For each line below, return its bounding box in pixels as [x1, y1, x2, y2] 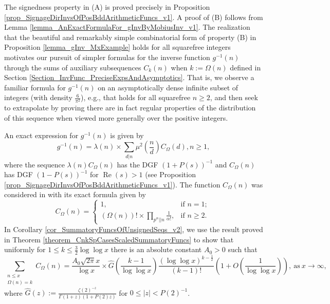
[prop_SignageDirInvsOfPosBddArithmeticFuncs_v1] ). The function [4, 179, 221, 189]
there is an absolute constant [111, 244, 202, 255]
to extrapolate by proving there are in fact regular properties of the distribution [4, 102, 256, 113]
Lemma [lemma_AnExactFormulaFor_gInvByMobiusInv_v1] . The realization [4, 22, 250, 32]
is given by [110, 129, 144, 140]
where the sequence [4, 159, 65, 169]
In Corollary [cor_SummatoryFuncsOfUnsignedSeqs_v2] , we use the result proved [4, 223, 263, 234]
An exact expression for [4, 129, 79, 140]
